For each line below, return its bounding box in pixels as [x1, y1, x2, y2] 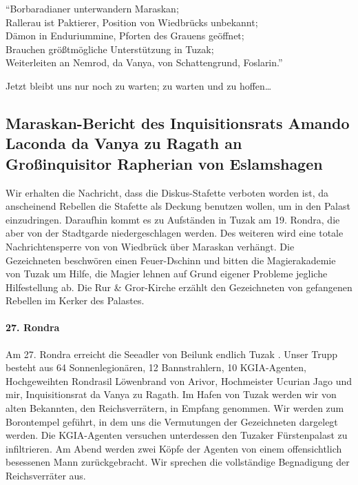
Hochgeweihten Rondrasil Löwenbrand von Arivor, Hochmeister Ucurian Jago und [6, 373, 352, 388]
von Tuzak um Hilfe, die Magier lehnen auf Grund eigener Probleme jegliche [6, 266, 328, 281]
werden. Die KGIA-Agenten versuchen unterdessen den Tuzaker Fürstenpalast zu [6, 428, 348, 442]
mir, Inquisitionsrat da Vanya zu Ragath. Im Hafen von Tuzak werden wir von [6, 387, 337, 402]
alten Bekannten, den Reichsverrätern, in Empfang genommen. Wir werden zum [6, 401, 344, 415]
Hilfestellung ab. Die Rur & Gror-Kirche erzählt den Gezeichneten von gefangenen [6, 279, 352, 294]
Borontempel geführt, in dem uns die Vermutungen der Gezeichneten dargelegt [6, 414, 338, 428]
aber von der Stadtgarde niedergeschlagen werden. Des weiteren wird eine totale [6, 226, 344, 240]
